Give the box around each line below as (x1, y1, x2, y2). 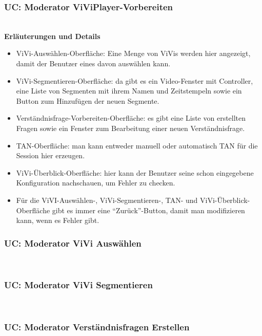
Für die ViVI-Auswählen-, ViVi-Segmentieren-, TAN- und (16, 194, 198, 205)
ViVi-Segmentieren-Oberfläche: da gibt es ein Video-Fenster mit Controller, (16, 75, 253, 86)
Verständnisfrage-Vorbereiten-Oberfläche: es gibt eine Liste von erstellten (16, 113, 246, 123)
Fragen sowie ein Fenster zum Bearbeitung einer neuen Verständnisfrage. (16, 122, 245, 133)
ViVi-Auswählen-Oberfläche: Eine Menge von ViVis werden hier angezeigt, (16, 48, 251, 59)
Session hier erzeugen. (16, 150, 85, 161)
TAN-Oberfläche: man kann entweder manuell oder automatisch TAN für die (16, 140, 258, 151)
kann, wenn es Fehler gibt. (16, 215, 99, 226)
